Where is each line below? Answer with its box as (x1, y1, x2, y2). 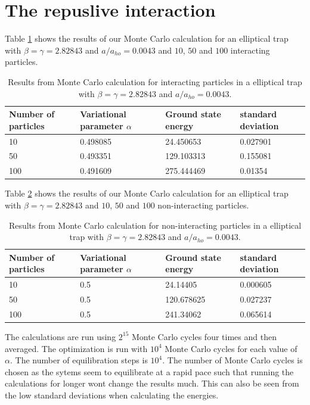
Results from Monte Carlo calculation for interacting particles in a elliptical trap (8, 75, 302, 88)
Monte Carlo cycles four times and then (132, 330, 277, 342)
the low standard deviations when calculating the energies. (5, 388, 219, 401)
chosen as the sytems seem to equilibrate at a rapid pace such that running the (5, 365, 294, 378)
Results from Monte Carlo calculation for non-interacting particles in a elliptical (8, 219, 302, 231)
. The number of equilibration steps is (10, 354, 148, 366)
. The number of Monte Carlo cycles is (162, 354, 303, 366)
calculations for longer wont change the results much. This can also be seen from (5, 377, 299, 390)
